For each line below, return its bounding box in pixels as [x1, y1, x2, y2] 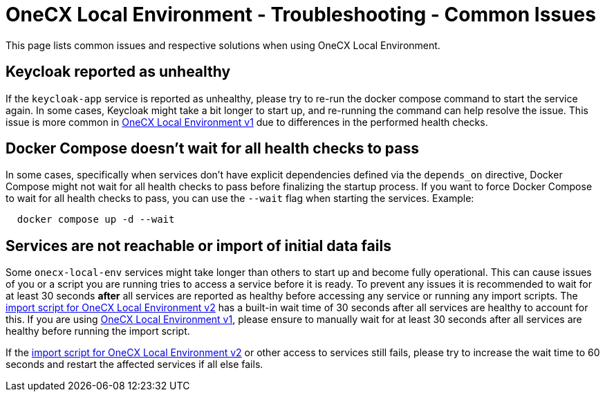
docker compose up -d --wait [17, 214, 175, 225]
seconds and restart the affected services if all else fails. [6, 358, 263, 371]
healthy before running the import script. [6, 325, 190, 338]
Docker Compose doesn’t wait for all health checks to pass [6, 140, 420, 158]
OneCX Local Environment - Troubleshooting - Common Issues [6, 3, 596, 26]
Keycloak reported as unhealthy [6, 63, 231, 81]
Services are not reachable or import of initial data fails [6, 237, 391, 255]
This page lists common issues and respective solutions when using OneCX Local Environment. [6, 39, 440, 51]
